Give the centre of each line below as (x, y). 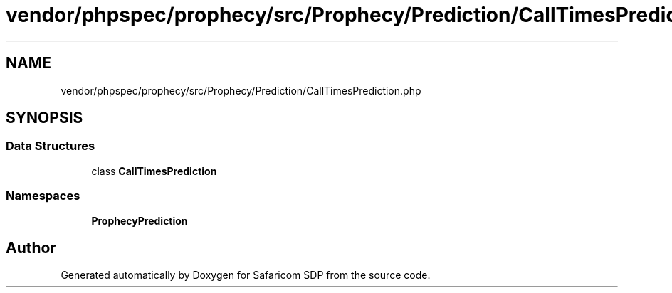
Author (31, 247)
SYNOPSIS (44, 118)
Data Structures (51, 146)
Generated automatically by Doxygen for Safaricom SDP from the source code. (246, 275)
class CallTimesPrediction (154, 171)
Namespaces (43, 196)
